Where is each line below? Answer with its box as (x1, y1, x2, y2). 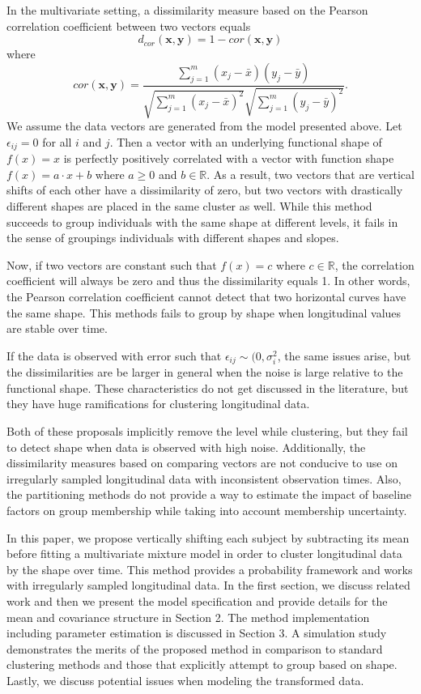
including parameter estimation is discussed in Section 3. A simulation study (6, 624, 387, 641)
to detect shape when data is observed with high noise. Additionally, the (6, 438, 366, 455)
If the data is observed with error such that (6, 347, 222, 364)
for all (42, 133, 72, 150)
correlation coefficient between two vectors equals (6, 17, 251, 34)
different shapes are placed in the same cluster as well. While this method (6, 198, 372, 215)
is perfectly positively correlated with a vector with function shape (63, 150, 394, 167)
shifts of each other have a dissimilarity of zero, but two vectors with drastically (6, 181, 403, 198)
